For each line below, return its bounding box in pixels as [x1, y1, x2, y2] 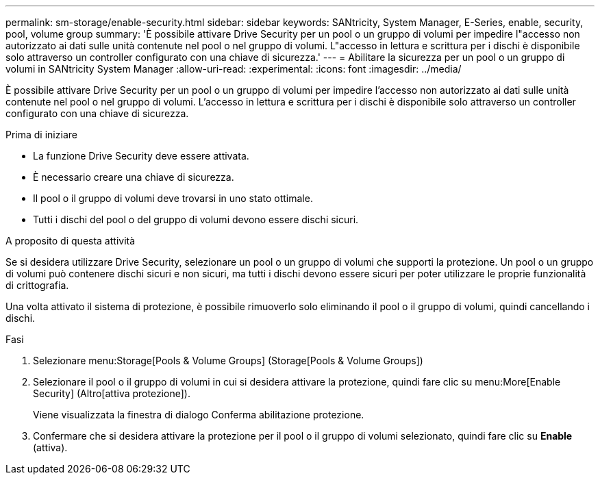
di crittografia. [5, 279, 69, 291]
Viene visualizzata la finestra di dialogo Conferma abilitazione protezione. [33, 409, 364, 420]
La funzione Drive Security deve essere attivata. [33, 150, 249, 162]
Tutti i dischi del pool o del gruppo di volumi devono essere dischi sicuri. [33, 214, 359, 225]
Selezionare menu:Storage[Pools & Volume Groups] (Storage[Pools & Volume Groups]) [33, 355, 423, 366]
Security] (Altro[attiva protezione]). [33, 388, 190, 399]
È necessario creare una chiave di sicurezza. [33, 171, 234, 183]
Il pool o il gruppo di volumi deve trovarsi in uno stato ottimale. [33, 192, 313, 204]
